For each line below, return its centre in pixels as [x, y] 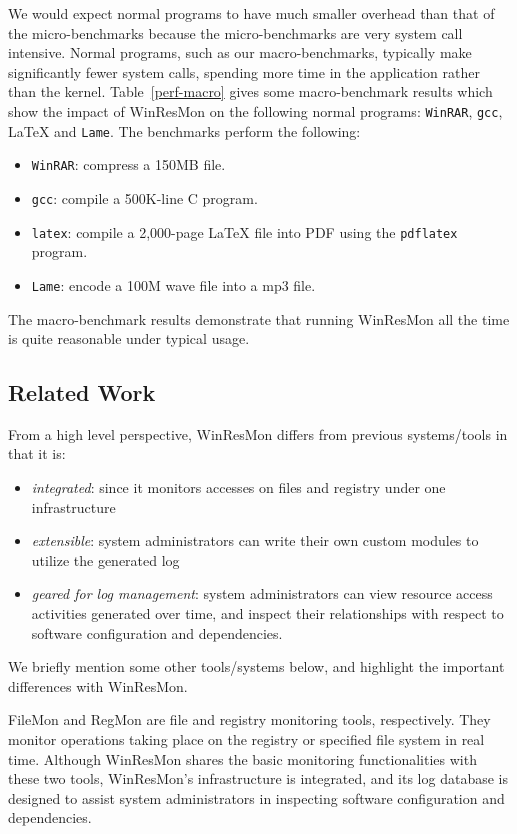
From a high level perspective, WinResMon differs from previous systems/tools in [258, 433]
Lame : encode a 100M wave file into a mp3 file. [173, 284]
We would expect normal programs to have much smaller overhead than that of [251, 13]
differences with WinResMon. [98, 685]
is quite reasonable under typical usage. [129, 338]
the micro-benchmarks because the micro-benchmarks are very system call [235, 32]
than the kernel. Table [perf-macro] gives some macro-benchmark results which [250, 91]
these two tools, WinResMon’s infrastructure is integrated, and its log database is [258, 778]
